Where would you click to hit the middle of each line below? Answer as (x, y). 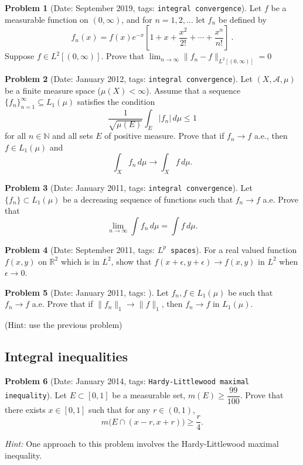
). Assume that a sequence (193, 90)
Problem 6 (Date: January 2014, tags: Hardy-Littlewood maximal (127, 381)
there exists (25, 409)
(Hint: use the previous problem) (64, 325)
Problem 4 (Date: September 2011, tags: (80, 249)
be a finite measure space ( (53, 90)
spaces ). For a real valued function (234, 249)
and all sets (73, 136)
